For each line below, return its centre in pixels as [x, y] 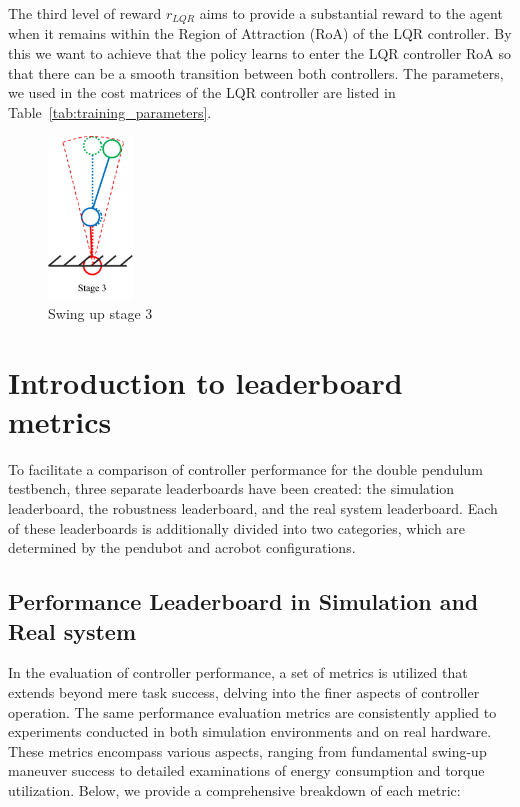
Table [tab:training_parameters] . [110, 111]
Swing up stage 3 [100, 312]
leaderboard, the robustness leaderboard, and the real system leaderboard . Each [253, 508]
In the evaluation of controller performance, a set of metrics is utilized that [238, 672]
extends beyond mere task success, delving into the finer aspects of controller [244, 691]
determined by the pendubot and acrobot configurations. [182, 547]
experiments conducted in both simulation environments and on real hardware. [250, 731]
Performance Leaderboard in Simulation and [243, 601]
